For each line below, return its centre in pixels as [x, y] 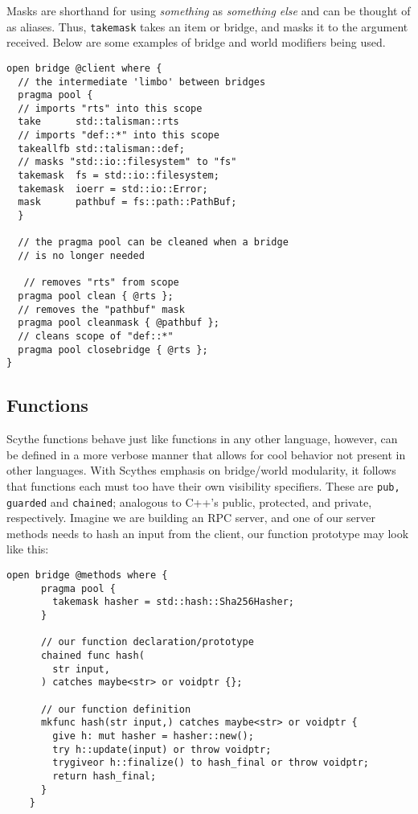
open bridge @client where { [84, 68]
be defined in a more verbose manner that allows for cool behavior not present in [206, 454]
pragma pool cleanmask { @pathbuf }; [119, 323]
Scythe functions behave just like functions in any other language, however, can [202, 439]
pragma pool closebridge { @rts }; [113, 349]
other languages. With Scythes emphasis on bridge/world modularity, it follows [201, 470]
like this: [28, 549]
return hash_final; [104, 776]
